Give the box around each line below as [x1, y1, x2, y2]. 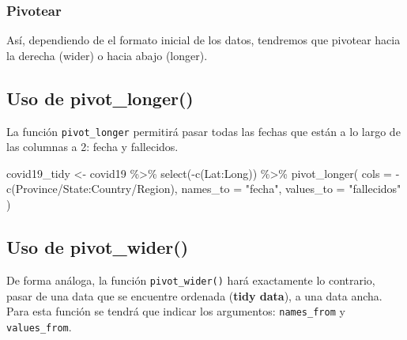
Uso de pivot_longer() [6, 85, 194, 110]
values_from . [6, 318, 72, 334]
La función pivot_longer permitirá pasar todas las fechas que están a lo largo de [6, 123, 401, 139]
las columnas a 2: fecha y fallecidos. [6, 138, 179, 155]
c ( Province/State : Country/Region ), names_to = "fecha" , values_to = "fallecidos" [6, 180, 401, 197]
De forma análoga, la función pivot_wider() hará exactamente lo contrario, [6, 271, 375, 288]
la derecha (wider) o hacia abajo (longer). [6, 47, 208, 63]
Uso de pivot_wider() [6, 235, 189, 259]
